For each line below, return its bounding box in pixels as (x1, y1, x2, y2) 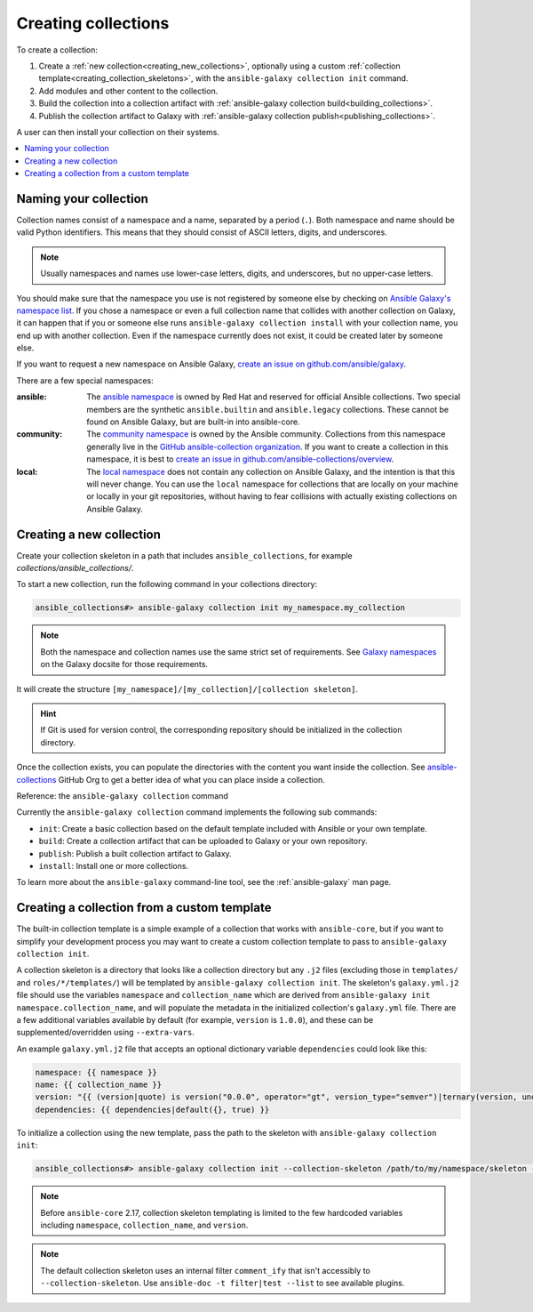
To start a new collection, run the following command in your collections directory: (16, 579, 318, 590)
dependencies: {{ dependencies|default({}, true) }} (35, 1104, 270, 1115)
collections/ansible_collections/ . (16, 563, 134, 574)
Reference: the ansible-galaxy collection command (16, 790, 228, 801)
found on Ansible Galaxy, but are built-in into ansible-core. (86, 416, 301, 427)
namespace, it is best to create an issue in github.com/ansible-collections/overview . (86, 454, 394, 464)
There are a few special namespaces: (16, 374, 155, 386)
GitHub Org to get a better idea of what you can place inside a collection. (58, 774, 326, 785)
